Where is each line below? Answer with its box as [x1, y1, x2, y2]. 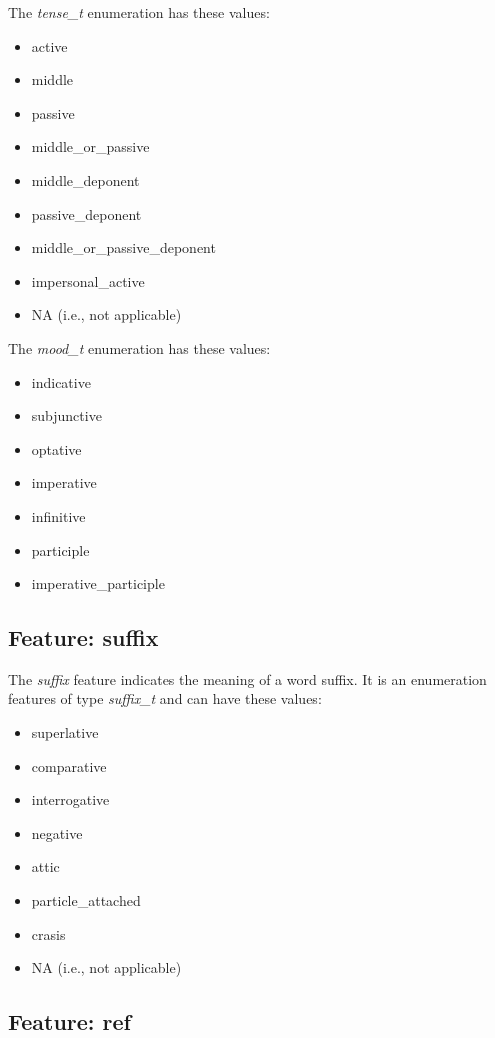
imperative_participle [31, 573, 165, 594]
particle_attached [31, 890, 141, 911]
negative [31, 822, 83, 843]
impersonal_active [31, 270, 145, 291]
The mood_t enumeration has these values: [8, 337, 271, 358]
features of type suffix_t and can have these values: [8, 688, 322, 709]
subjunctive [31, 405, 102, 426]
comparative [31, 755, 107, 776]
